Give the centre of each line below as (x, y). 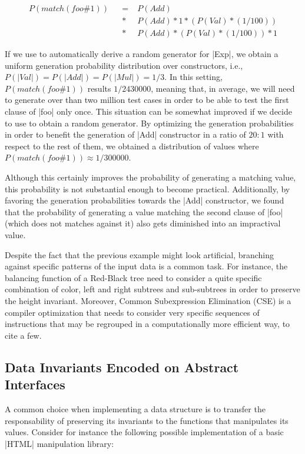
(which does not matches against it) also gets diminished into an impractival (143, 223)
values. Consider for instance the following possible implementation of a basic (144, 432)
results (99, 88)
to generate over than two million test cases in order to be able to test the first (147, 100)
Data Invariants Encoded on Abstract (122, 367)
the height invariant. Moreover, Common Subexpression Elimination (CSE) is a (148, 300)
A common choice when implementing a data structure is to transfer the (135, 408)
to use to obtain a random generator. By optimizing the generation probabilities (149, 123)
